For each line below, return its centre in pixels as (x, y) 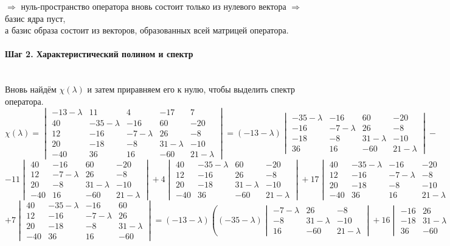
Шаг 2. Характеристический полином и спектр (99, 54)
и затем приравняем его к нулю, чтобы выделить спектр (191, 89)
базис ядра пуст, (35, 18)
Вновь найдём (31, 89)
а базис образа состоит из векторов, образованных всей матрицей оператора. (147, 30)
